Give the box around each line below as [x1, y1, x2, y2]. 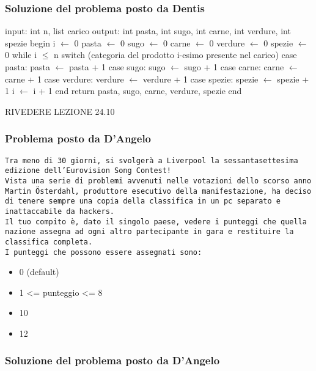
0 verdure [209, 36, 245, 49]
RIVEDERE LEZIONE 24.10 [5, 105, 115, 117]
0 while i [5, 48, 37, 61]
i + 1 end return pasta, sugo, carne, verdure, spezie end [33, 84, 242, 97]
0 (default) [19, 265, 59, 278]
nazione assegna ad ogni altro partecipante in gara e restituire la [5, 227, 294, 237]
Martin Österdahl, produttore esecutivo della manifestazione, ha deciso [5, 186, 312, 196]
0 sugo [120, 36, 145, 49]
